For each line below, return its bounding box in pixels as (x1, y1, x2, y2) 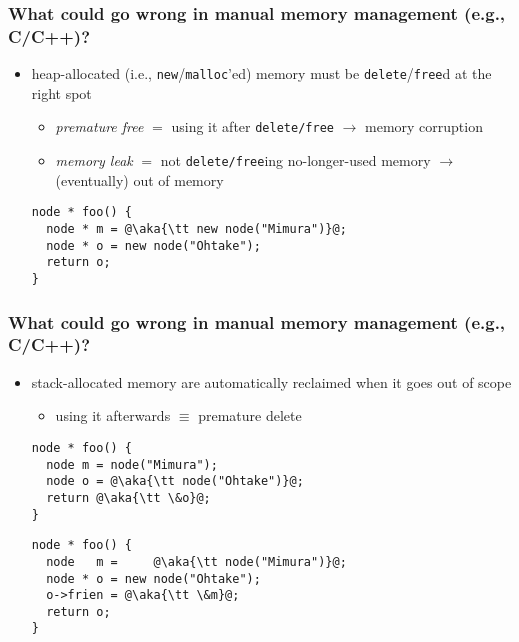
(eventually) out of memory (55, 169, 224, 190)
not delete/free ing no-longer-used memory (160, 150, 431, 171)
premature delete (198, 405, 302, 426)
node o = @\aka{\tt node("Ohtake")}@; (46, 474, 304, 489)
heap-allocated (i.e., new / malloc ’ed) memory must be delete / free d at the (31, 63, 492, 84)
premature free (55, 116, 144, 137)
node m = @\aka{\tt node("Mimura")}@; (46, 554, 347, 569)
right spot (31, 82, 92, 103)
